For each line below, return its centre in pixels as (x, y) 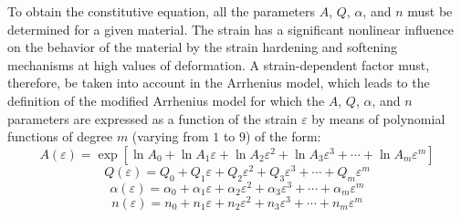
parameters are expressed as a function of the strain (152, 118)
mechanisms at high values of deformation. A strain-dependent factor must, (219, 64)
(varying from (170, 136)
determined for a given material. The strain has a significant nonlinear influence (230, 29)
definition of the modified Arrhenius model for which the (166, 100)
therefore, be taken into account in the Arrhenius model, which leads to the (219, 83)
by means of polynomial (378, 118)
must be (430, 11)
